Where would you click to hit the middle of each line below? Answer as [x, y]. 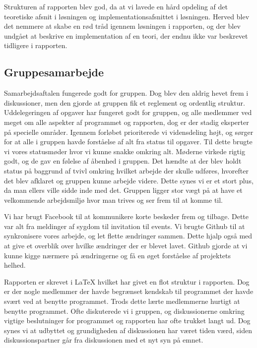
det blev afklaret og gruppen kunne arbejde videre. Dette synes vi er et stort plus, [129, 180]
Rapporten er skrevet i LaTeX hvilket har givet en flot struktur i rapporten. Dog [127, 281]
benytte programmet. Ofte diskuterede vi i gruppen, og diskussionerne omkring [124, 311]
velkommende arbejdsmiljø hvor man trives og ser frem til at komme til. [113, 200]
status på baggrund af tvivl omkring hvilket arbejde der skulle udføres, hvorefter [126, 170]
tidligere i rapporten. [36, 45]
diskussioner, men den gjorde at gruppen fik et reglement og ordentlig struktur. [125, 102]
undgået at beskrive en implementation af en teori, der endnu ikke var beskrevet [126, 35]
